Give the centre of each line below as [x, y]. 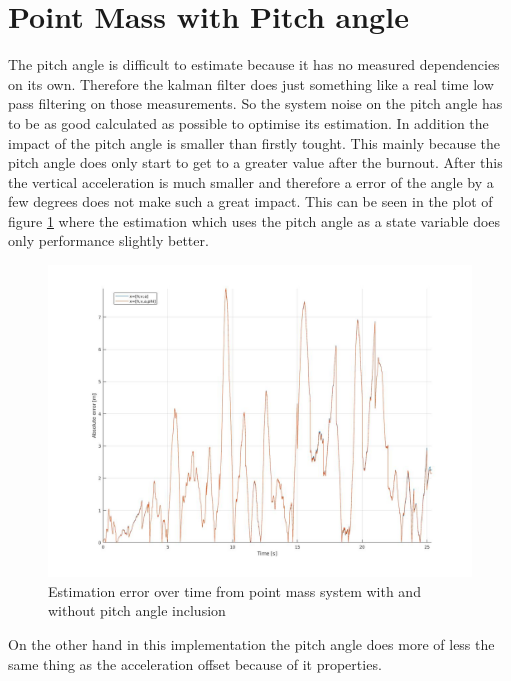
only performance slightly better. [108, 240]
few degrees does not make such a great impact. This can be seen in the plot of [250, 201]
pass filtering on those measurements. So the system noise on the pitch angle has [255, 103]
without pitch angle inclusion [137, 610]
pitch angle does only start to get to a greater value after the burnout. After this [255, 162]
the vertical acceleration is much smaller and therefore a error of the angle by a [251, 181]
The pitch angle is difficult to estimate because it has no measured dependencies [254, 64]
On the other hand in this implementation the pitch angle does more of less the [251, 644]
